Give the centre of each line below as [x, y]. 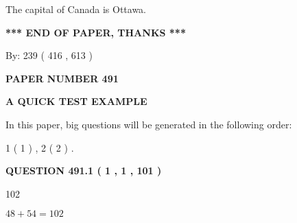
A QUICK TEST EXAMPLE [76, 101]
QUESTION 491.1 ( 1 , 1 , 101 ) [84, 171]
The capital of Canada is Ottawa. [76, 9]
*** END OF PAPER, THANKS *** [96, 32]
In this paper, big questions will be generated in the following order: [149, 124]
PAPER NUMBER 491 [62, 78]
